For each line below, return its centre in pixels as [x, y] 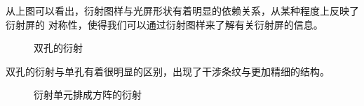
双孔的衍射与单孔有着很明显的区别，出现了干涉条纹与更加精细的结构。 [168, 71]
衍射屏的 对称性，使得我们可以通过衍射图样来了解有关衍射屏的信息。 [164, 24]
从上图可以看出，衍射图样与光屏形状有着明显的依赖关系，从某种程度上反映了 [182, 10]
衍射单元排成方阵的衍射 [88, 94]
